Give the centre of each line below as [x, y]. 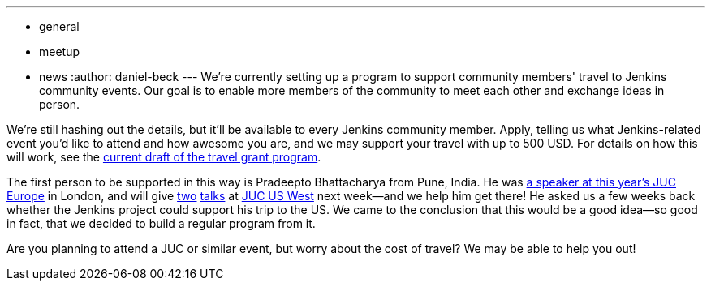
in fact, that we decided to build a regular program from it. [161, 223]
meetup [60, 51]
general [59, 26]
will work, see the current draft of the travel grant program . [164, 157]
